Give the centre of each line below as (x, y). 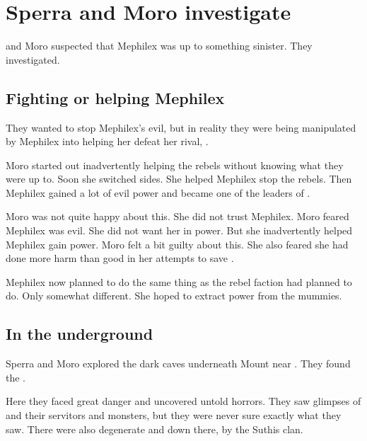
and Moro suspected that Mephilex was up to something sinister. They (159, 46)
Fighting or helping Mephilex (115, 97)
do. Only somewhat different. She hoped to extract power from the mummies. (174, 296)
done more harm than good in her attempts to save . (120, 258)
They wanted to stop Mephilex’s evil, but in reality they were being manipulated (181, 127)
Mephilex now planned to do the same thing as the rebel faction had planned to (179, 281)
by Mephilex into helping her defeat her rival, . (107, 141)
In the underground (80, 334)
